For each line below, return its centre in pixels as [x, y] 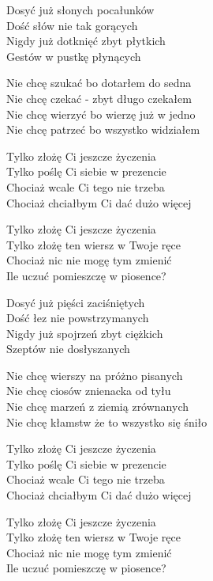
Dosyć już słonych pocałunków [80, 9]
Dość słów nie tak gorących [72, 25]
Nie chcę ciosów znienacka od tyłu [89, 391]
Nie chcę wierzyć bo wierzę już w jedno [101, 114]
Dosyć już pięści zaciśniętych [76, 302]
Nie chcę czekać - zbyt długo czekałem [99, 98]
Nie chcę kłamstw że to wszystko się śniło [107, 422]
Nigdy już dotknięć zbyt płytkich [86, 41]
